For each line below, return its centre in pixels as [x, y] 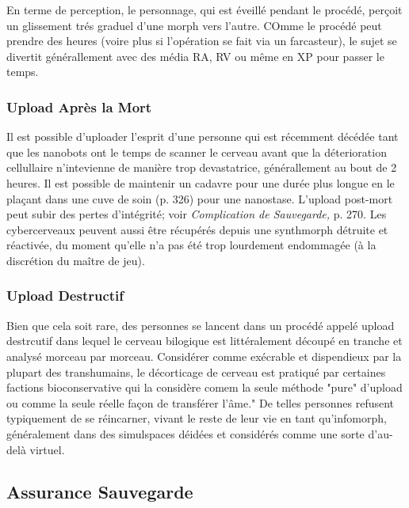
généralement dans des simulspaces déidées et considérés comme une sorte [185, 433]
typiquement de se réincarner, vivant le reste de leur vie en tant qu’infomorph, [197, 418]
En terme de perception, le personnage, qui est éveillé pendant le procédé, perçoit [204, 9]
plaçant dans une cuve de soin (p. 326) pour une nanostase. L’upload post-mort [200, 198]
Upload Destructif [65, 296]
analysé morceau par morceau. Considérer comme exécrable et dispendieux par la [204, 356]
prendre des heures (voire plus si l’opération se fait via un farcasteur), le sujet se [202, 41]
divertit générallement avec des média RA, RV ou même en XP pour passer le [195, 56]
